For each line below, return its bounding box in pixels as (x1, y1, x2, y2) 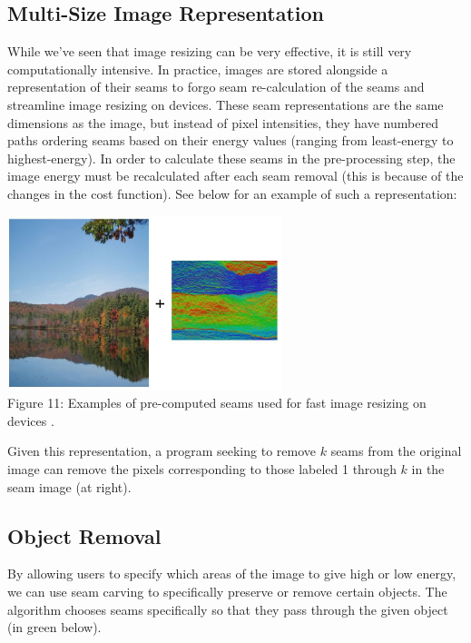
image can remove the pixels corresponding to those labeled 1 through (7, 460, 397, 479)
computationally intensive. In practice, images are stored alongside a (7, 59, 388, 78)
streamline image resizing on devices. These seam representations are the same (7, 94, 444, 114)
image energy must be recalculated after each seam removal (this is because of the (7, 166, 464, 185)
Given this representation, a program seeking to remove (7, 441, 317, 460)
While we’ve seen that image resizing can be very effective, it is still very (7, 42, 412, 61)
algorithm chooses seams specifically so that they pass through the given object (7, 599, 448, 618)
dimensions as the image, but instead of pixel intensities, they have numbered (7, 113, 438, 132)
